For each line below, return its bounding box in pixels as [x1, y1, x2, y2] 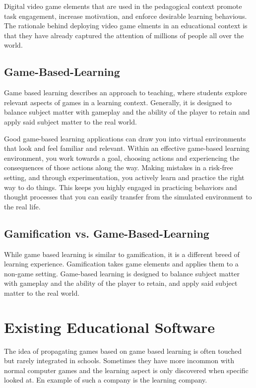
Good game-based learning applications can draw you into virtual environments [4, 133, 246, 143]
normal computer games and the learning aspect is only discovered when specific [4, 365, 249, 375]
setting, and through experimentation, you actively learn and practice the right [4, 172, 245, 182]
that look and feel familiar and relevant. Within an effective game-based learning [4, 143, 250, 153]
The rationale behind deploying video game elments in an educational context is [4, 20, 248, 31]
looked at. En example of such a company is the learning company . [4, 375, 207, 385]
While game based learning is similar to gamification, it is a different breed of [4, 249, 240, 259]
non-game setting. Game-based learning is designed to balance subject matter [4, 268, 240, 278]
